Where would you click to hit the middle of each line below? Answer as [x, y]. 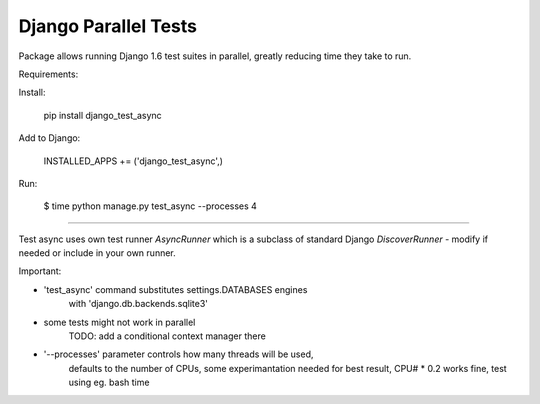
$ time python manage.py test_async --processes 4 [150, 206]
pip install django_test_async [102, 115]
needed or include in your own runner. [97, 253]
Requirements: [48, 74]
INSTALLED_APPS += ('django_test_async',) [133, 161]
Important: [40, 271]
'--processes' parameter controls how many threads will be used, [178, 354]
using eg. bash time [109, 382]
